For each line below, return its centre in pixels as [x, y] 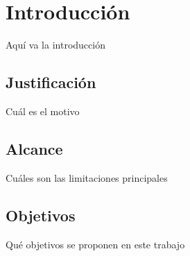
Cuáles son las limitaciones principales [87, 177]
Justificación [51, 82]
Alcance [34, 148]
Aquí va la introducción [55, 45]
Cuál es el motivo [43, 111]
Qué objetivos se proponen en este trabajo [95, 244]
